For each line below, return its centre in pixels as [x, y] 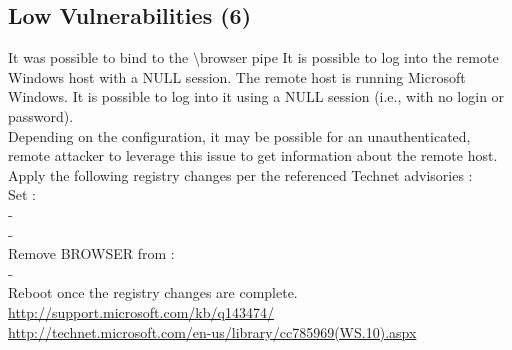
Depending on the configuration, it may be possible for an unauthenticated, [239, 135]
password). [41, 115]
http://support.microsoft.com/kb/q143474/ [141, 311]
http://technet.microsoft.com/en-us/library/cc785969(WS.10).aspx [212, 331]
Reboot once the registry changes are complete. [153, 292]
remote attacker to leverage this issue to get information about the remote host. [253, 155]
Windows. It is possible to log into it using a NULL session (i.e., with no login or [256, 96]
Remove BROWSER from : [91, 253]
